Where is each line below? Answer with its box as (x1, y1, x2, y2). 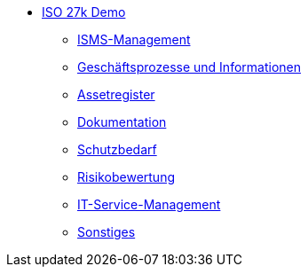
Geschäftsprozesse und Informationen (77, 59, 301, 74)
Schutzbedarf (77, 142, 157, 157)
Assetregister (77, 87, 155, 102)
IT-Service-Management (77, 197, 221, 212)
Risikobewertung (77, 169, 175, 184)
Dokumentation (77, 114, 167, 129)
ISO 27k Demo (42, 4, 126, 20)
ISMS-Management (77, 32, 191, 47)
